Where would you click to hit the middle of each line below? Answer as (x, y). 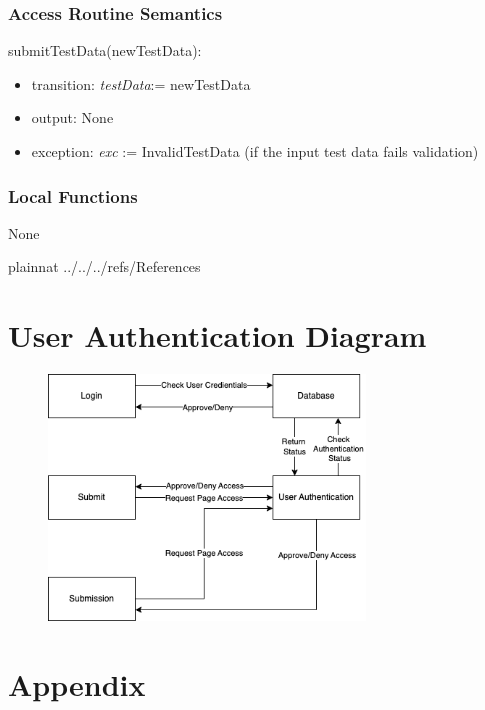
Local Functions (73, 195)
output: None (72, 117)
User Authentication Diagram (217, 335)
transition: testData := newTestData (141, 83)
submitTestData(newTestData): (105, 50)
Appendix (77, 683)
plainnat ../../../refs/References (104, 266)
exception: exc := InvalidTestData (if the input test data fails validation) (255, 151)
